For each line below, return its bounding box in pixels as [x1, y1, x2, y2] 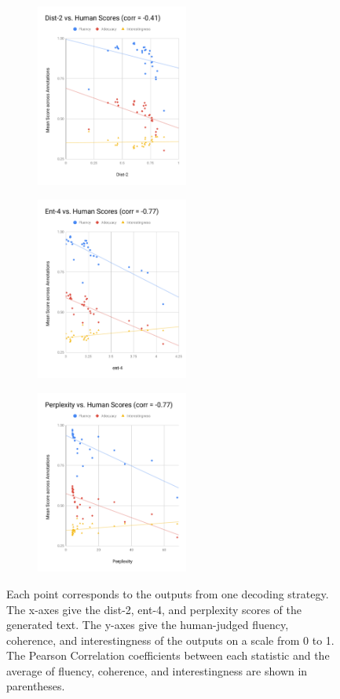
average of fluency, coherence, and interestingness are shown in [6, 662, 308, 679]
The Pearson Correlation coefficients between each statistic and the [6, 647, 330, 664]
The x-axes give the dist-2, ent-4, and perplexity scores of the [6, 601, 302, 617]
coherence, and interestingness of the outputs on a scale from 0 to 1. [6, 631, 335, 648]
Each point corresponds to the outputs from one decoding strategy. [6, 585, 329, 602]
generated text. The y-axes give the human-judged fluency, [6, 616, 289, 633]
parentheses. [6, 678, 65, 694]
